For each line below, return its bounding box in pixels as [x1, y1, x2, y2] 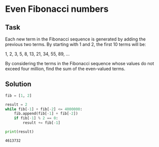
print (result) [5, 129, 34, 134]
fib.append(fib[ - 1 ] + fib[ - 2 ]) [14, 111, 78, 116]
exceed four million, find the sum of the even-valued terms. [5, 66, 126, 72]
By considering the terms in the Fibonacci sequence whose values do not [5, 61, 154, 66]
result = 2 [5, 102, 28, 107]
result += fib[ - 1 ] [23, 120, 61, 125]
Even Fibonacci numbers [5, 3, 109, 15]
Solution [5, 80, 32, 88]
